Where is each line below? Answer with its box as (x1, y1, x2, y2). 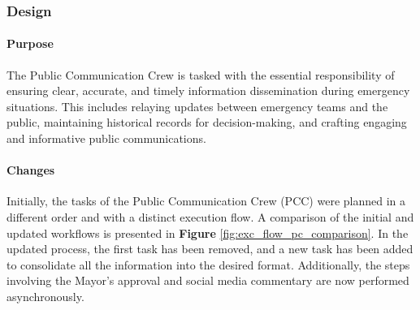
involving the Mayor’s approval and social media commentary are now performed (6, 272, 409, 289)
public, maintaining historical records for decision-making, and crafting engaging (6, 114, 407, 131)
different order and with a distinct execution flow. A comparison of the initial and (6, 209, 414, 225)
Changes (6, 161, 55, 179)
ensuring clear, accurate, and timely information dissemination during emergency (6, 82, 410, 99)
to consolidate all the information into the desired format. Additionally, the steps (6, 256, 410, 273)
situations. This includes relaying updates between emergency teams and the (6, 97, 388, 114)
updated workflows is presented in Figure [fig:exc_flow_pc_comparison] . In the (6, 224, 409, 241)
